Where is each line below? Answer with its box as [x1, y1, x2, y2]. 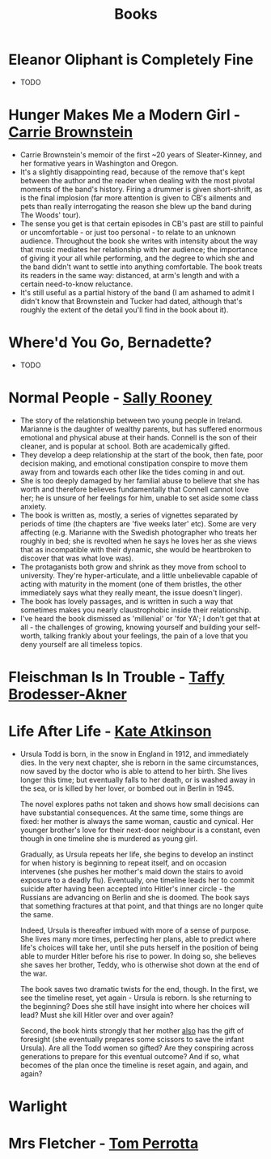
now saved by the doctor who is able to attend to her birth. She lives [19, 766, 248, 775]
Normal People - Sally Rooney [8, 388, 213, 406]
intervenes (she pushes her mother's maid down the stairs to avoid [19, 866, 243, 876]
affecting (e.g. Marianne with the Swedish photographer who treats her [19, 527, 257, 537]
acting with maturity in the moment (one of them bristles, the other [19, 579, 243, 589]
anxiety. [19, 501, 47, 511]
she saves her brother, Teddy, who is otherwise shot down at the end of [19, 959, 260, 969]
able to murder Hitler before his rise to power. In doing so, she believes [19, 951, 256, 961]
